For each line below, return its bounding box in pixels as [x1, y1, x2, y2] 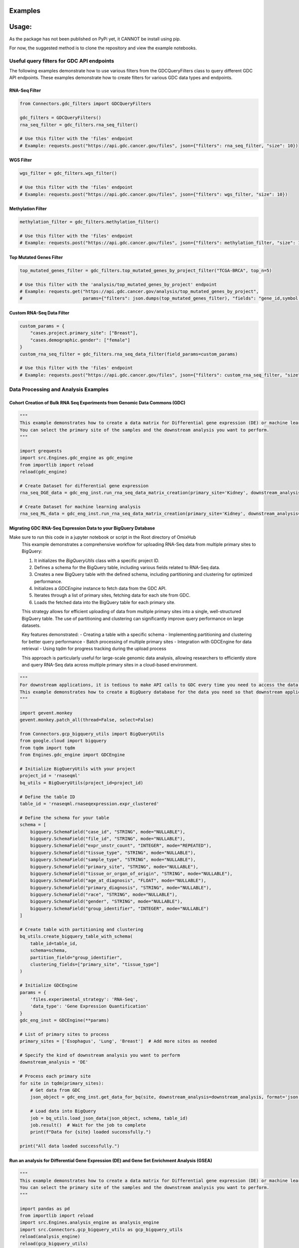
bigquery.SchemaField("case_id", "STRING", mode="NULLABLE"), [30, 829, 185, 835]
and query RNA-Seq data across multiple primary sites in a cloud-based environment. [21, 661, 198, 667]
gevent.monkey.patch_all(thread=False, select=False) [19, 717, 154, 723]
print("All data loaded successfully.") [19, 1143, 120, 1149]
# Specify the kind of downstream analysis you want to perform [19, 1052, 180, 1058]
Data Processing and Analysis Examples [9, 386, 109, 393]
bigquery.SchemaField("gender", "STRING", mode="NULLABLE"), [30, 899, 183, 905]
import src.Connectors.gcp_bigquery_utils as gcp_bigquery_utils [19, 1227, 183, 1233]
